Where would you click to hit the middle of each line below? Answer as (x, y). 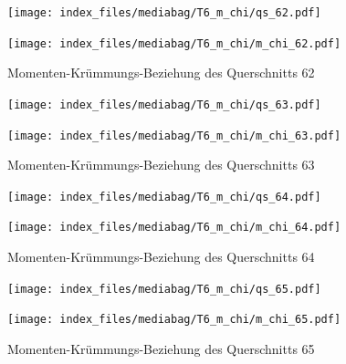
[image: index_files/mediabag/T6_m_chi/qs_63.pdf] (164, 104)
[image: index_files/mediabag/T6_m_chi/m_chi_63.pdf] (174, 135)
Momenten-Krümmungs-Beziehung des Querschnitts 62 (161, 73)
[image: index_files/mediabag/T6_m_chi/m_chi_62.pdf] (174, 43)
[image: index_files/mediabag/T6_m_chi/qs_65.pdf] (164, 289)
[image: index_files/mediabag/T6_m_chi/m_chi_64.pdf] (174, 228)
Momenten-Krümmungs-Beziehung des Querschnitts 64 (161, 257)
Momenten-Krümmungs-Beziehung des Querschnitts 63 (161, 165)
